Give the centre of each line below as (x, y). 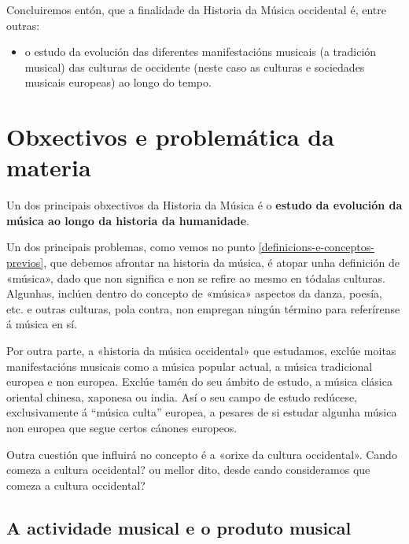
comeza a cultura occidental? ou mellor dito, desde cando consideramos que (188, 470)
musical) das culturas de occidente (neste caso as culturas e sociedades (195, 67)
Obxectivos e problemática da (170, 137)
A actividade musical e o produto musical (179, 527)
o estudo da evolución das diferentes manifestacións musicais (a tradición (201, 52)
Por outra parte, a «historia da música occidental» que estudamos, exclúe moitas (201, 351)
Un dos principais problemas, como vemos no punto (131, 247)
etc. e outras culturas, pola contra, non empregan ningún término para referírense (203, 308)
